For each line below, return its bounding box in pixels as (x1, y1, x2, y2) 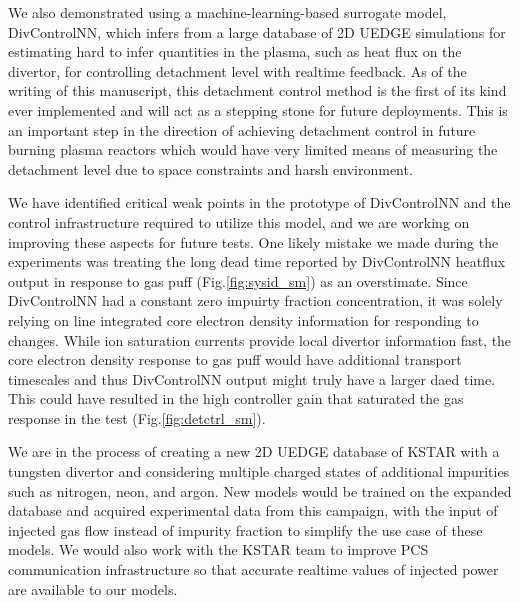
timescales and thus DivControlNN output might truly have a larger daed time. (8, 368, 496, 389)
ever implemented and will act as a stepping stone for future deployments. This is (8, 99, 508, 120)
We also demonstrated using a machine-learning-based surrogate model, (8, 2, 447, 22)
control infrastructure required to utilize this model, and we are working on (8, 211, 470, 232)
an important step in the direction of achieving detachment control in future (8, 119, 476, 140)
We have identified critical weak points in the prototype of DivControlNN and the (8, 192, 511, 213)
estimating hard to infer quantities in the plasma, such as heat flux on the (8, 41, 462, 62)
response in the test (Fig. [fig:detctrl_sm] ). (8, 407, 266, 428)
